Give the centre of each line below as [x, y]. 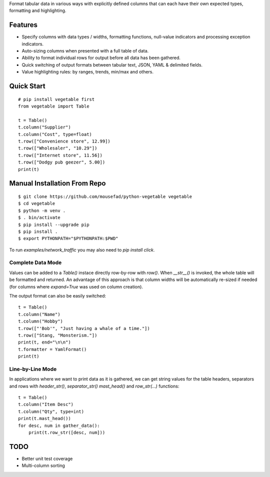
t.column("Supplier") [44, 127]
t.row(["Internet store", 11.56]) [60, 155]
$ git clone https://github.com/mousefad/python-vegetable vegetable [105, 196]
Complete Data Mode [35, 262]
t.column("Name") [39, 314]
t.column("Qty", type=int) [51, 411]
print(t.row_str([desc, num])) [67, 433]
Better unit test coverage [47, 458]
